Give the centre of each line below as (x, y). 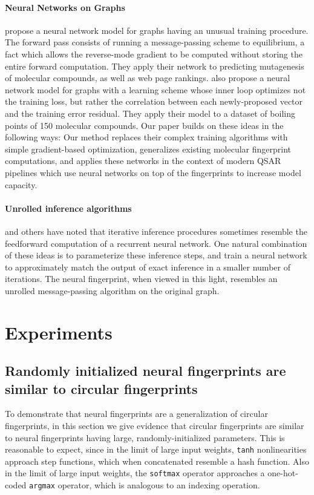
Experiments (59, 332)
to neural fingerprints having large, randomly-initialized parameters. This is (145, 437)
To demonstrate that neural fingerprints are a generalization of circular (136, 414)
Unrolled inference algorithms (68, 208)
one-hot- (283, 473)
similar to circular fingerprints (101, 388)
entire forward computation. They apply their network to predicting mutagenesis (155, 66)
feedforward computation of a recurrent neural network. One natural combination (156, 243)
